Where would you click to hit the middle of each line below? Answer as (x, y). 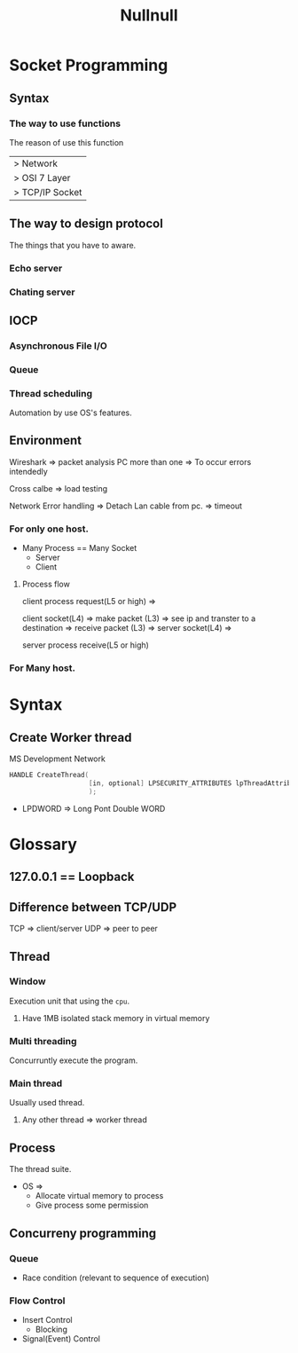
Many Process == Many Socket (79, 548)
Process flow (46, 584)
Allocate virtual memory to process (99, 1196)
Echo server (36, 268)
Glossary (43, 844)
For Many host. (42, 668)
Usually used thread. (47, 1103)
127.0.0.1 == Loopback (72, 877)
